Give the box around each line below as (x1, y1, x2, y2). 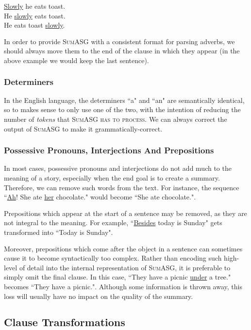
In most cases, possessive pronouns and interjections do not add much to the (4, 163, 232, 173)
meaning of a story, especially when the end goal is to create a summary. (4, 172, 220, 182)
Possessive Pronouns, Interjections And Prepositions (4, 144, 214, 156)
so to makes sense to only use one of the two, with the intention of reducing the (4, 104, 241, 115)
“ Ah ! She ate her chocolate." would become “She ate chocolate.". (4, 192, 196, 202)
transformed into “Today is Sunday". (4, 227, 113, 237)
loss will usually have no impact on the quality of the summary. (4, 291, 193, 301)
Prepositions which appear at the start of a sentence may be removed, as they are (4, 208, 247, 218)
